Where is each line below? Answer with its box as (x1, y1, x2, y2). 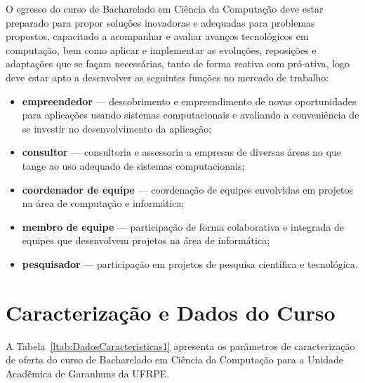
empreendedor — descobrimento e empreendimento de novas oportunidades (22, 93, 357, 108)
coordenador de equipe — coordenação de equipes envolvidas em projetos (22, 182, 353, 196)
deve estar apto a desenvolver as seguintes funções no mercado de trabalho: (6, 69, 329, 84)
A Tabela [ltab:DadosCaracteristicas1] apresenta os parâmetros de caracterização (6, 338, 355, 353)
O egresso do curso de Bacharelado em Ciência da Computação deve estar (6, 1, 324, 15)
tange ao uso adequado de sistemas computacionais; (22, 158, 245, 173)
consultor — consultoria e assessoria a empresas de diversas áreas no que (22, 145, 342, 159)
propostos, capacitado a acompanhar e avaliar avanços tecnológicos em (6, 29, 309, 43)
